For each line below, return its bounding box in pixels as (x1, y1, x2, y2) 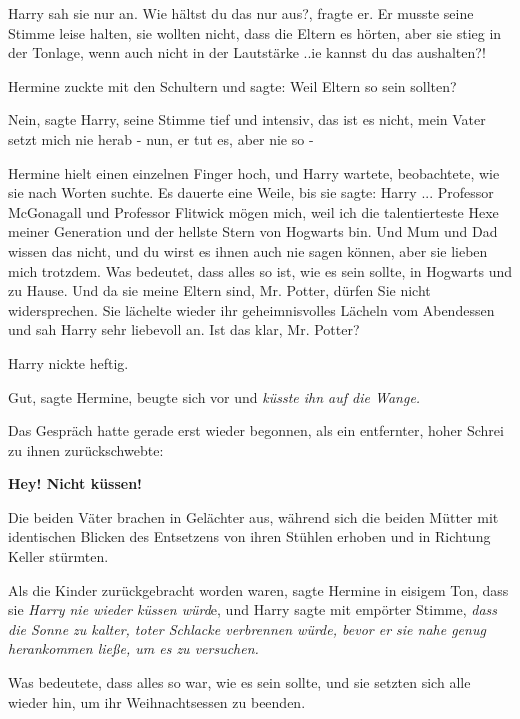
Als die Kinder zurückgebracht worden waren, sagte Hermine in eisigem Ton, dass (8, 579, 509, 600)
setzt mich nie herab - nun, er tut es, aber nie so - (8, 128, 314, 149)
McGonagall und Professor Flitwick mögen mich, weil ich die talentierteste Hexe (8, 201, 499, 222)
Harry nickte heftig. (8, 352, 129, 373)
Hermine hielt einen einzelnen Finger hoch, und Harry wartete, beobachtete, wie (8, 162, 500, 183)
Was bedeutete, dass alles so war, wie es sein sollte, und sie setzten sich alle (8, 672, 471, 693)
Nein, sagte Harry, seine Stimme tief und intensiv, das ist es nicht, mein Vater (8, 109, 486, 130)
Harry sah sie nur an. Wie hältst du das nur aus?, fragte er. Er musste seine (8, 3, 474, 23)
